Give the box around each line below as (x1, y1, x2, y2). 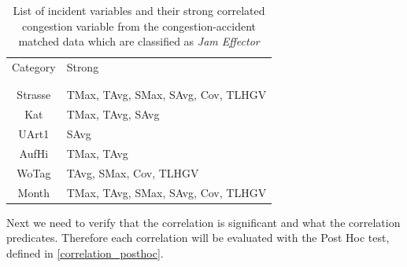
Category (12, 59, 56, 75)
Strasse (17, 86, 51, 103)
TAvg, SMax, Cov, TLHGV (66, 164, 199, 181)
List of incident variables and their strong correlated (13, 2, 265, 18)
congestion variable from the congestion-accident (22, 17, 257, 34)
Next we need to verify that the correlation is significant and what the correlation (6, 214, 401, 230)
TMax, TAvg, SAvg (66, 106, 160, 123)
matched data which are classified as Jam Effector (18, 33, 260, 49)
